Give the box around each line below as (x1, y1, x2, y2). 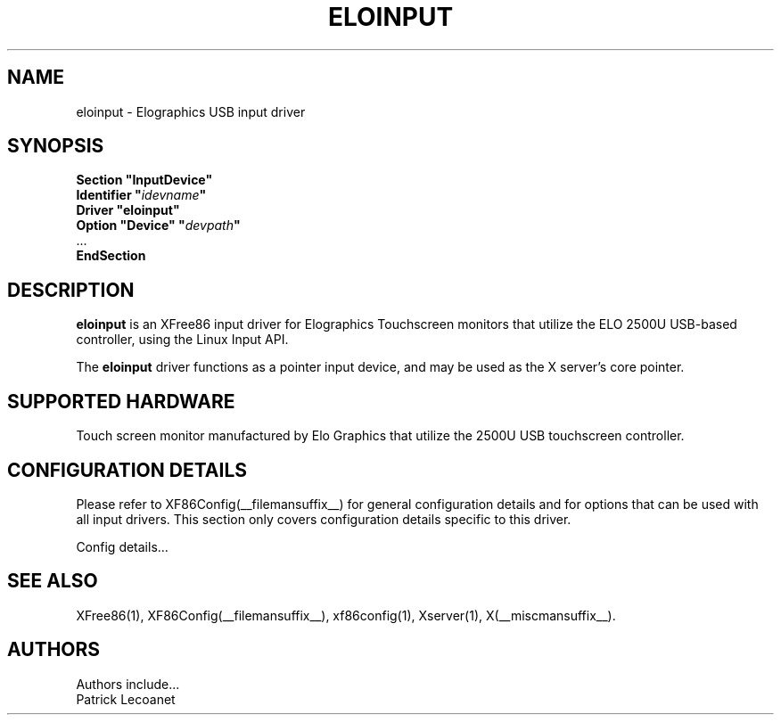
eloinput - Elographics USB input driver (76, 103, 306, 119)
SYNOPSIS (7, 135, 104, 158)
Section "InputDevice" (76, 172, 213, 188)
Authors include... (76, 676, 180, 692)
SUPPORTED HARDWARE (7, 390, 235, 413)
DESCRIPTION (7, 278, 135, 301)
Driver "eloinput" (76, 202, 180, 218)
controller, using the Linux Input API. (76, 332, 289, 348)
